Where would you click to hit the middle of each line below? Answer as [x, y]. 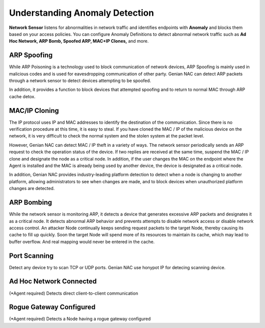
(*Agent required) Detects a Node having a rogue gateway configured [80, 319]
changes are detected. [32, 189]
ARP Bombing [31, 203]
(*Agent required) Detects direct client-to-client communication [74, 293]
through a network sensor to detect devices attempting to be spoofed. [80, 81]
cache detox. [22, 96]
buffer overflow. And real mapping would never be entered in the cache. [82, 242]
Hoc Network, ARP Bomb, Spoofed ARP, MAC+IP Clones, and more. [79, 41]
